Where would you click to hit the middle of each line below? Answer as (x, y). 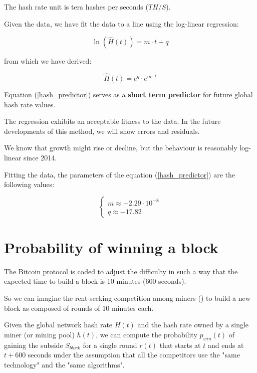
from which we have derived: (48, 61)
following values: (29, 184)
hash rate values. (30, 104)
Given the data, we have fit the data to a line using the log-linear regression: (121, 23)
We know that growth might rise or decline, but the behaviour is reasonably (121, 148)
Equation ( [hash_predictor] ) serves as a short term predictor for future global (128, 94)
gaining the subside (34, 345)
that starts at (180, 345)
